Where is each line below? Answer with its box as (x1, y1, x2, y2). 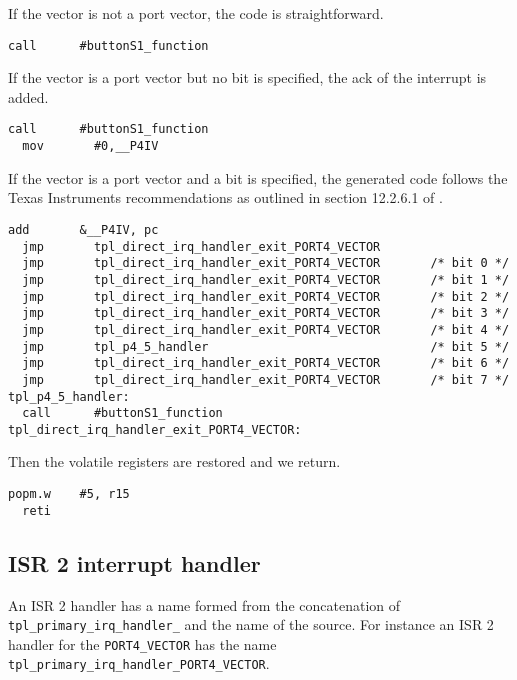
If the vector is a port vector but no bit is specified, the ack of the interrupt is (8, 67, 487, 88)
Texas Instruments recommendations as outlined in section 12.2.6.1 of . (8, 187, 443, 208)
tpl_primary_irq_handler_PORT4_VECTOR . (8, 653, 270, 674)
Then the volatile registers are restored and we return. (8, 451, 341, 472)
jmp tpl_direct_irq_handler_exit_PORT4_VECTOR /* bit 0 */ (22, 256, 510, 271)
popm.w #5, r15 (8, 487, 130, 502)
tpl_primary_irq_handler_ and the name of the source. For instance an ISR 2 (8, 614, 494, 635)
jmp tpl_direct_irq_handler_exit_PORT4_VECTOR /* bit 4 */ (22, 322, 510, 337)
